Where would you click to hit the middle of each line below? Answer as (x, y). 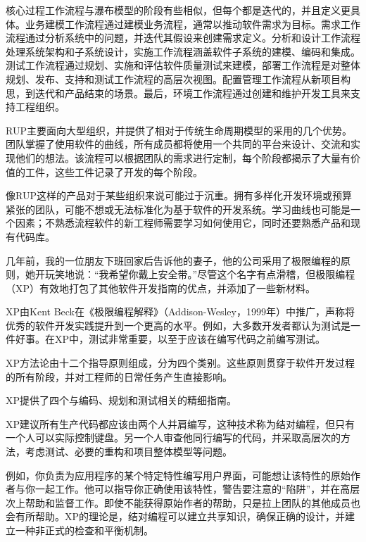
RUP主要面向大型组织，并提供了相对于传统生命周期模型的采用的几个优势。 (179, 130)
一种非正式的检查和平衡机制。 (84, 530)
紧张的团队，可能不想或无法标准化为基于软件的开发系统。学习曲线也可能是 (178, 209)
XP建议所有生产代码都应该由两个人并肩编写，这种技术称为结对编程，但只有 (181, 423)
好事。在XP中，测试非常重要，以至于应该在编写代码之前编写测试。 (170, 339)
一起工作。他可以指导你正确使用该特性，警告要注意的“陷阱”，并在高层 (197, 489)
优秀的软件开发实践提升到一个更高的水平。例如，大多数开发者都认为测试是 (178, 325)
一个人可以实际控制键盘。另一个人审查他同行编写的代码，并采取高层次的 (173, 437)
